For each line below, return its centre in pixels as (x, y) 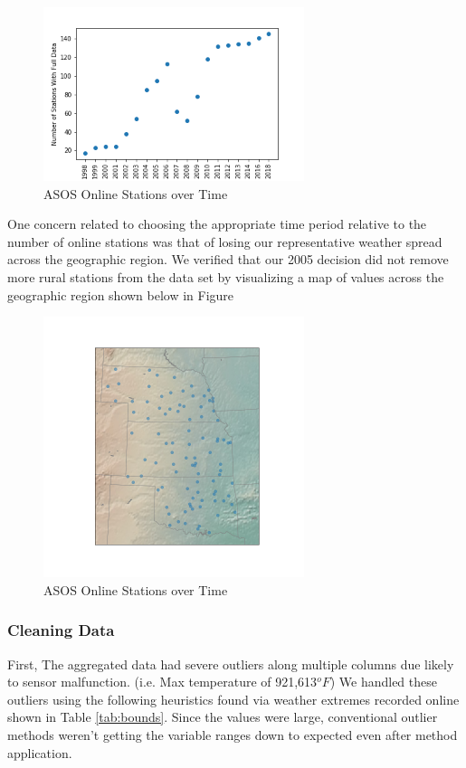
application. (40, 752)
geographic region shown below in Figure (121, 294)
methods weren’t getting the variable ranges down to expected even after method (233, 734)
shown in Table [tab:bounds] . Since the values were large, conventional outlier (223, 717)
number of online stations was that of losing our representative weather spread (225, 241)
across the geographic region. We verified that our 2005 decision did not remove (228, 259)
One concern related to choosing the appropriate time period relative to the (217, 224)
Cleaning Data (61, 630)
